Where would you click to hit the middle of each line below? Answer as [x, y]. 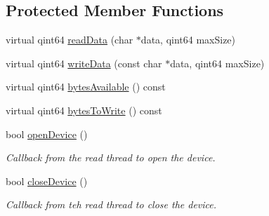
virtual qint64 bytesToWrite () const [84, 110]
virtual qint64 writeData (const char [84, 63]
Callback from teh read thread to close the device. [111, 204]
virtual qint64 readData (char [70, 40]
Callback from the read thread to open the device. [111, 157]
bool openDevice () [47, 134]
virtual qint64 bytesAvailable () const [86, 87]
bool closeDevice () [47, 181]
